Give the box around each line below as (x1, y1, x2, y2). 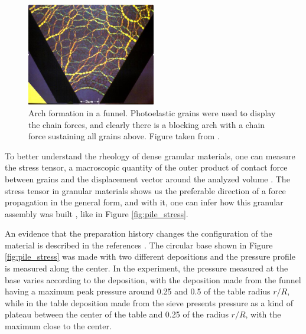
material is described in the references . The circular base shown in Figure (5, 238, 273, 251)
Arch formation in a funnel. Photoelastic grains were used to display (28, 106, 276, 119)
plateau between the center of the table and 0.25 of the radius (5, 308, 229, 320)
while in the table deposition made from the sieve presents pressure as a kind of (5, 296, 293, 309)
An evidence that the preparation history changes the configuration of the (5, 227, 272, 240)
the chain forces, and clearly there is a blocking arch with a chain (28, 118, 265, 130)
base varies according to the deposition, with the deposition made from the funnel (5, 273, 301, 286)
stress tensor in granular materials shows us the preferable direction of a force (5, 184, 286, 197)
